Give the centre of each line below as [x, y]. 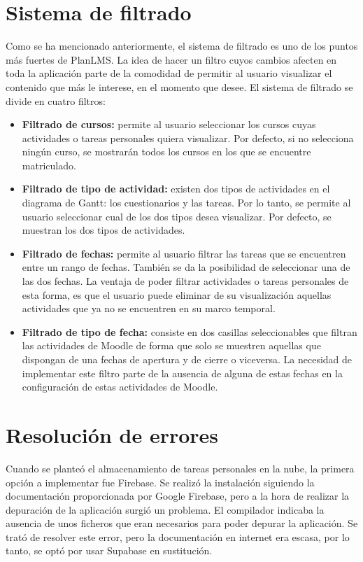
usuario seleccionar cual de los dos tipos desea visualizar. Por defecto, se [177, 216]
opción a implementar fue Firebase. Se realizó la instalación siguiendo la [160, 482]
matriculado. [49, 165]
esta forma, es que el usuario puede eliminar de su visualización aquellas [177, 294]
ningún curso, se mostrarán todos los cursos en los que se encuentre [166, 152]
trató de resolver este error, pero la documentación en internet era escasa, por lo [178, 536]
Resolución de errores [112, 434]
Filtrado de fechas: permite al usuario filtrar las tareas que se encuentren [184, 253]
